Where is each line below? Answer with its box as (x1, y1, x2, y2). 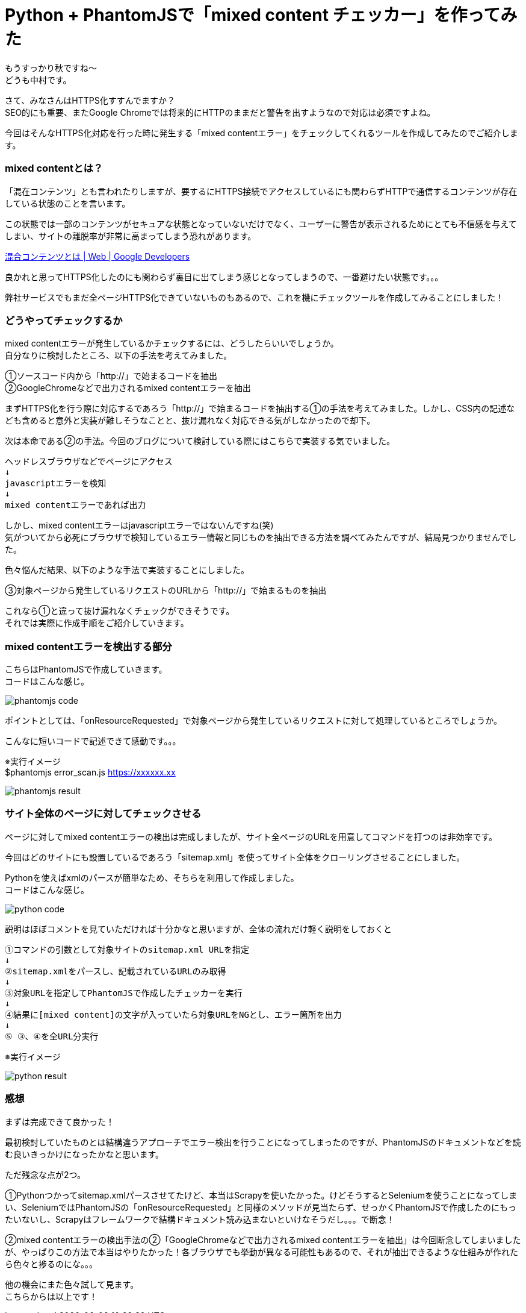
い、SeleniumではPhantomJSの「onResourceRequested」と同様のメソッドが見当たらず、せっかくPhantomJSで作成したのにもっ (5, 1202, 516, 1212)
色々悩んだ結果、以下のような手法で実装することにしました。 (5, 565, 249, 575)
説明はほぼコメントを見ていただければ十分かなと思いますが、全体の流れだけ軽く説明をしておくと (5, 923, 392, 934)
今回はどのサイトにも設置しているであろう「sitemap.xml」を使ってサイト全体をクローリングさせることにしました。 (5, 851, 465, 862)
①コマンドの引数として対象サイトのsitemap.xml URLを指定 (5, 944, 250, 954)
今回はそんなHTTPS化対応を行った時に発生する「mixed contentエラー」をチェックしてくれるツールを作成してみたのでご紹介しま (5, 127, 518, 138)
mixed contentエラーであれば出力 (5, 500, 146, 510)
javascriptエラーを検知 (5, 478, 107, 489)
